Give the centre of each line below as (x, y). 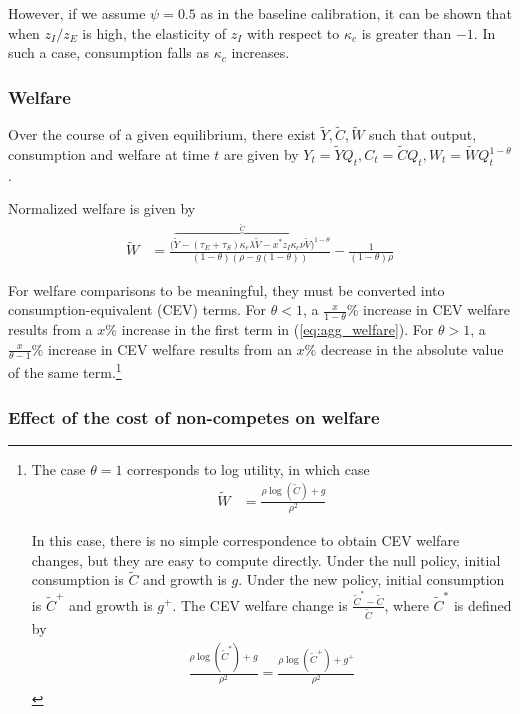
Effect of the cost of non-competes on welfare (194, 416)
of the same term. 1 (65, 371)
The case (58, 468)
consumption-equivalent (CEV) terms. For (137, 309)
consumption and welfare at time (109, 154)
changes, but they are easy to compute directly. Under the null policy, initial (266, 559)
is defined (482, 604)
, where (406, 604)
